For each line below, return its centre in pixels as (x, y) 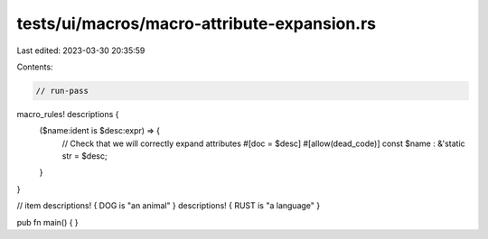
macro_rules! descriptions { (68, 114)
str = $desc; (84, 156)
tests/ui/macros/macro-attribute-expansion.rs (197, 23)
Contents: (35, 67)
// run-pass (62, 91)
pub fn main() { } (47, 222)
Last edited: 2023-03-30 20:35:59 (81, 51)
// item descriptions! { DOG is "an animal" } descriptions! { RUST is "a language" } (169, 206)
